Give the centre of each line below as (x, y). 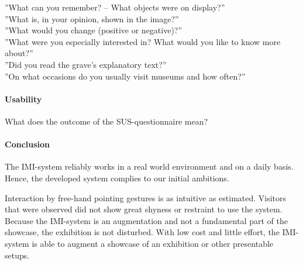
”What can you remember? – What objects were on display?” (115, 7)
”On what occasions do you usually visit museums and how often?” (125, 76)
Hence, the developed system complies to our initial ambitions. (117, 178)
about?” (19, 53)
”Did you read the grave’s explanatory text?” (86, 64)
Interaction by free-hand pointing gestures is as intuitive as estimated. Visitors (146, 197)
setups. (17, 255)
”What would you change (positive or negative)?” (94, 30)
